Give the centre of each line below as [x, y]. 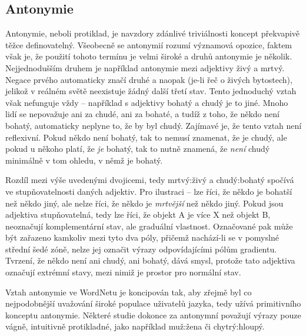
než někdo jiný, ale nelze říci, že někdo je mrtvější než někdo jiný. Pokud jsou [144, 203]
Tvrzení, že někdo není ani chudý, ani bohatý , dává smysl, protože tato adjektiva [150, 260]
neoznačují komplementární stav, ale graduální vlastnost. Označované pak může [149, 226]
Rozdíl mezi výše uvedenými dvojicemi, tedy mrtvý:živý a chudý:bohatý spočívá [150, 180]
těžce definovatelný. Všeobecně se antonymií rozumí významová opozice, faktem [149, 44]
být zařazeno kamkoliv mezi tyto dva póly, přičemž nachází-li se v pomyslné [142, 237]
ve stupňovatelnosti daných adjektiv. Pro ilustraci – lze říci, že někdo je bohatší [149, 191]
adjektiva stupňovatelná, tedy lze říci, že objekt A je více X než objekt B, [138, 214]
